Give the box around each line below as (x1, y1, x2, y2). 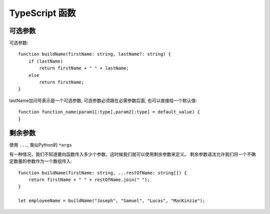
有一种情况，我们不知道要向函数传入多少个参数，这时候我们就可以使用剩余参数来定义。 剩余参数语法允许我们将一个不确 (9, 151, 256, 157)
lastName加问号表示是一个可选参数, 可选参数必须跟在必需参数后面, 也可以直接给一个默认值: (9, 97, 197, 103)
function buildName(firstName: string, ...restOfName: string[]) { (18, 170, 187, 175)
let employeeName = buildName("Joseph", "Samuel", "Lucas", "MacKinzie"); (18, 198, 205, 203)
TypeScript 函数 (9, 7, 76, 18)
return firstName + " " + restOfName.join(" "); (28, 177, 150, 182)
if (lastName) (28, 58, 63, 64)
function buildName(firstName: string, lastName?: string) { (18, 51, 171, 57)
